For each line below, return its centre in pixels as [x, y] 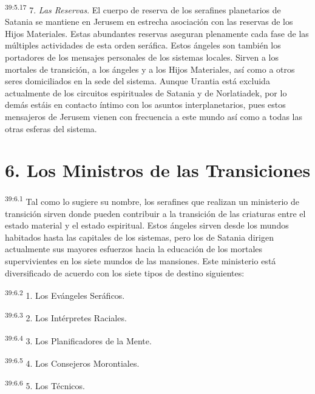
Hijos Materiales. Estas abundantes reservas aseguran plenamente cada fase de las [157, 33]
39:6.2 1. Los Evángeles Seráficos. [65, 294]
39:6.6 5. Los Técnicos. [45, 385]
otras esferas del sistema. [51, 128]
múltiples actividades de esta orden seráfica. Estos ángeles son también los [143, 45]
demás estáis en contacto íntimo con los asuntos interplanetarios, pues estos [145, 105]
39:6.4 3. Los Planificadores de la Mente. [78, 339]
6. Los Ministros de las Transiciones [158, 170]
